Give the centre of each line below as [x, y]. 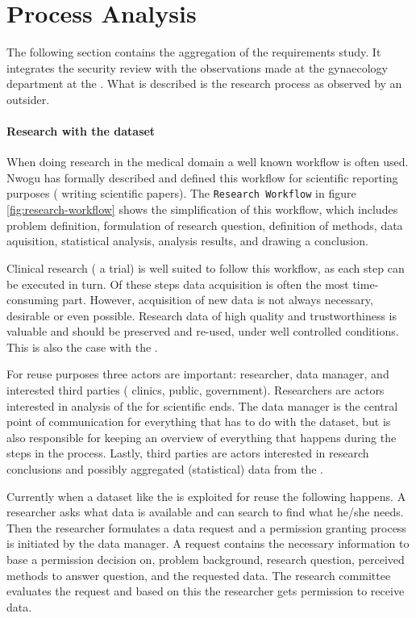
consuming [33, 300]
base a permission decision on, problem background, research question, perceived [206, 560]
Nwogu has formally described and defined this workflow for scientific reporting [202, 177]
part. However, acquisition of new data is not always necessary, [218, 300]
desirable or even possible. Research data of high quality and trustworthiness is [202, 315]
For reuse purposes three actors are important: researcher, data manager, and [198, 374]
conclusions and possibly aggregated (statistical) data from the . [165, 469]
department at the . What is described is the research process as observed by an [204, 84]
